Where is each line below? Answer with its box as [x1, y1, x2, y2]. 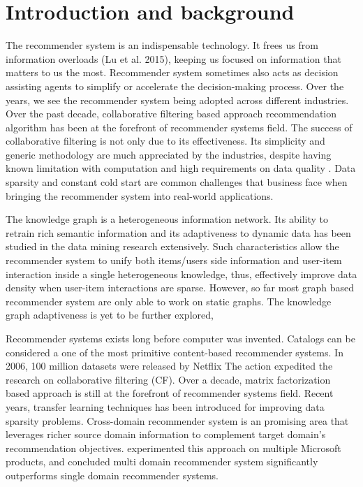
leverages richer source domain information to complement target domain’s [6, 427, 326, 442]
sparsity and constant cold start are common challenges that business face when [6, 175, 348, 189]
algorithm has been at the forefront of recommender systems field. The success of [6, 119, 353, 134]
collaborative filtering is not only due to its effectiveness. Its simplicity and [6, 133, 325, 148]
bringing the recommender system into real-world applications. [6, 188, 274, 203]
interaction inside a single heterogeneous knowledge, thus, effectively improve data [6, 266, 357, 281]
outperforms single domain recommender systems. [6, 467, 219, 482]
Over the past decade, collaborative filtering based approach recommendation [6, 106, 337, 121]
